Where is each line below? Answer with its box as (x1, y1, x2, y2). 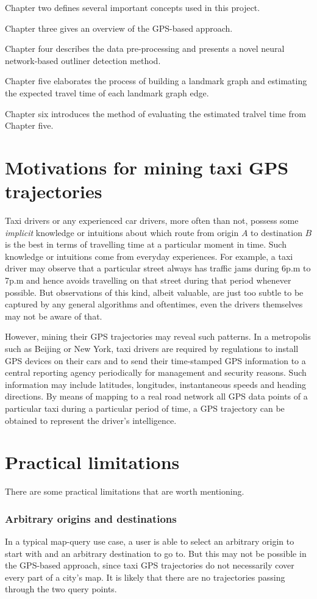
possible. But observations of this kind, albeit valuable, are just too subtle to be (5, 285, 304, 298)
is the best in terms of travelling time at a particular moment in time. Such (5, 238, 287, 251)
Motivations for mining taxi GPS (5, 154, 289, 179)
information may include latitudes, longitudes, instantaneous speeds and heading (5, 378, 307, 390)
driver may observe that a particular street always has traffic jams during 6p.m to (5, 262, 311, 274)
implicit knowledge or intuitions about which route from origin (5, 226, 239, 239)
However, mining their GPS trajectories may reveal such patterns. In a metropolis (5, 330, 311, 343)
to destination (251, 226, 302, 239)
